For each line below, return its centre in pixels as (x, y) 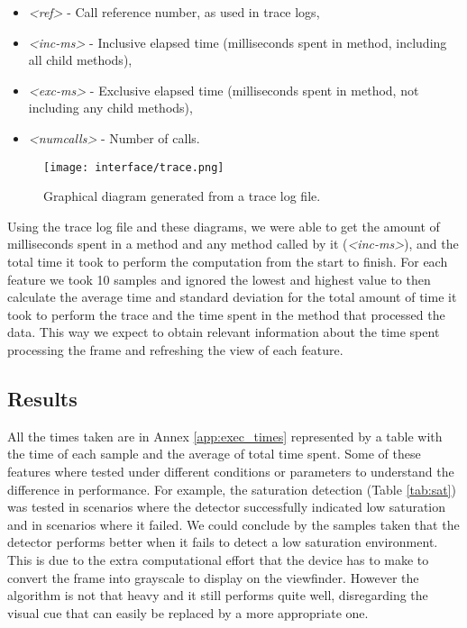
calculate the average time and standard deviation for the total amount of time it (232, 297)
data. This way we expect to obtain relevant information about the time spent (224, 332)
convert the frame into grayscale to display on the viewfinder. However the (213, 577)
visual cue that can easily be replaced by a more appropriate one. (188, 612)
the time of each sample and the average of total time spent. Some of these (214, 454)
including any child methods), (110, 108)
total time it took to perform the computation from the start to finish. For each (228, 261)
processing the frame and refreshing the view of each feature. (175, 349)
